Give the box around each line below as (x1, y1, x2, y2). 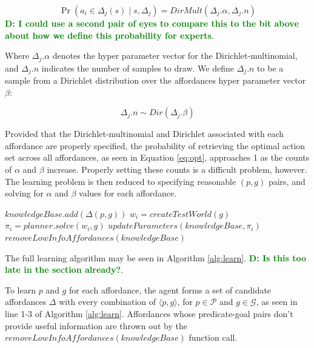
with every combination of (59, 295, 156, 308)
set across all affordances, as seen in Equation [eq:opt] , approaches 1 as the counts (5, 151, 310, 164)
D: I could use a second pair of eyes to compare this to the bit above (5, 17, 299, 29)
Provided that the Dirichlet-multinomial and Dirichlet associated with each (5, 127, 284, 140)
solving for (5, 187, 44, 199)
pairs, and (268, 175, 306, 187)
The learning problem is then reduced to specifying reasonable (5, 175, 236, 187)
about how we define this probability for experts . (5, 28, 214, 41)
